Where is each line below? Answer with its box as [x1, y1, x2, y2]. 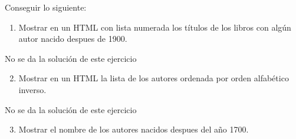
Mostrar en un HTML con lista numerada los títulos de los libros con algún [18, 21, 291, 33]
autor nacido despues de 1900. [18, 32, 127, 45]
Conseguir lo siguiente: [5, 1, 87, 13]
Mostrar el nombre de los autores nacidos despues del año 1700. [18, 123, 249, 135]
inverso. [18, 83, 47, 95]
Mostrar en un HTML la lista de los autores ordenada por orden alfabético [18, 72, 289, 84]
